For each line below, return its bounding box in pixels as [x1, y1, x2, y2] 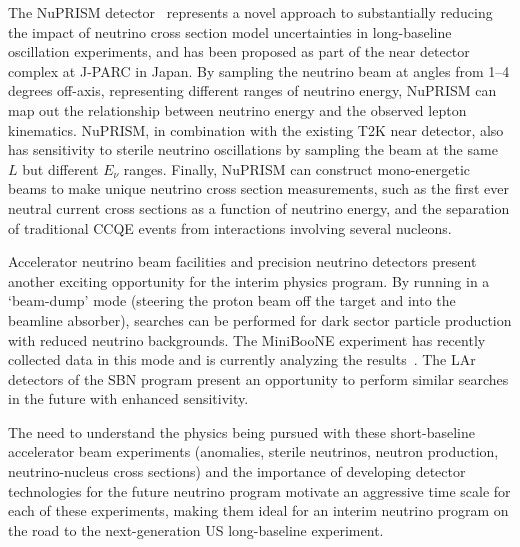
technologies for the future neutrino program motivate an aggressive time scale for [8, 480, 511, 501]
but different [22, 158, 99, 179]
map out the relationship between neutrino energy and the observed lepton [8, 99, 467, 120]
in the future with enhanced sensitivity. [8, 388, 249, 409]
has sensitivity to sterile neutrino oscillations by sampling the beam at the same [8, 139, 498, 160]
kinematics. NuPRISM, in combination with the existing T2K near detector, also [8, 119, 504, 140]
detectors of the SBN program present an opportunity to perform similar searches [8, 368, 509, 389]
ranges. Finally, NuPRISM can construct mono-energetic [123, 158, 470, 179]
